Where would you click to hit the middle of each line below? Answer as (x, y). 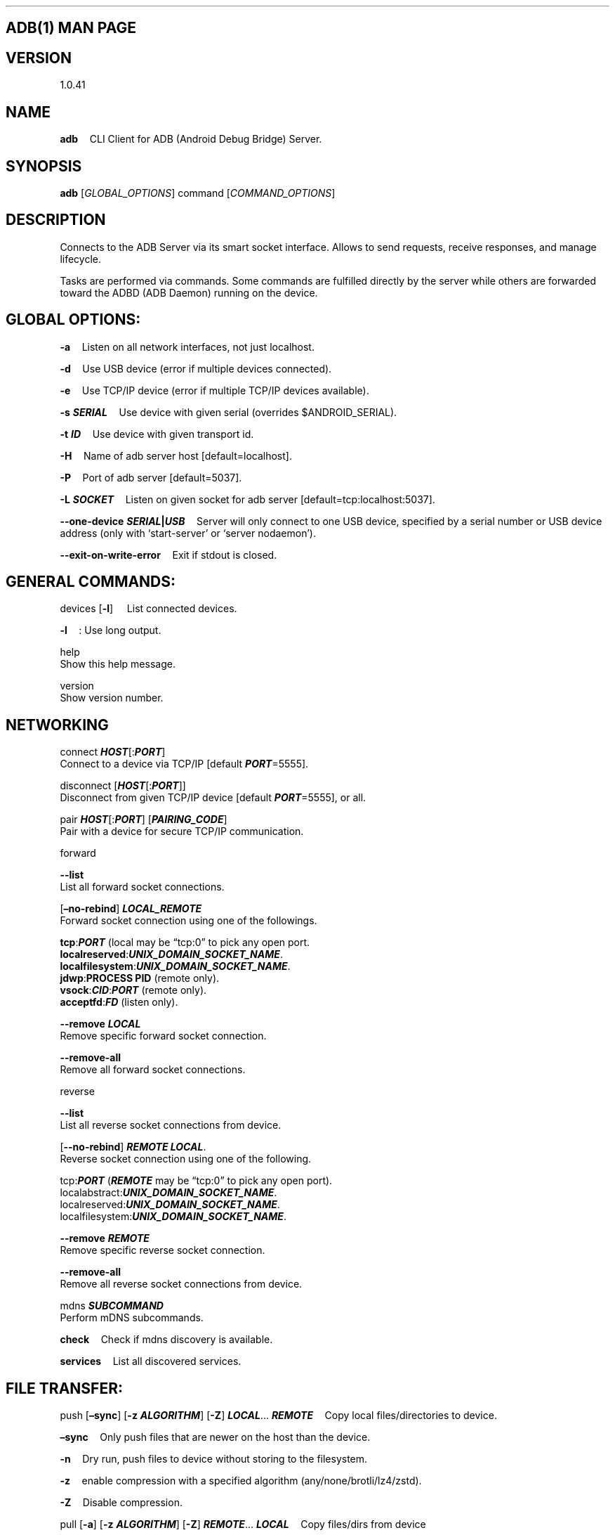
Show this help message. (118, 664)
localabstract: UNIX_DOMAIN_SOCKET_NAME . (168, 1193)
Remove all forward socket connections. (153, 1070)
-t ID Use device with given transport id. (157, 434)
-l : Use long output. (111, 630)
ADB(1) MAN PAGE (71, 28)
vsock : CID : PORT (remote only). (133, 990)
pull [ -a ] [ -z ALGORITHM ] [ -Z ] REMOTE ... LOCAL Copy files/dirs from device (243, 1524)
